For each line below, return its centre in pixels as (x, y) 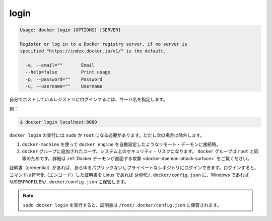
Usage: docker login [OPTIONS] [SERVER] (70, 30)
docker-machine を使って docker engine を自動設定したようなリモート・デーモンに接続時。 (121, 144)
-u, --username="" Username (64, 86)
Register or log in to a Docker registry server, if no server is (104, 44)
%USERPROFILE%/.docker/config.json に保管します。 (69, 182)
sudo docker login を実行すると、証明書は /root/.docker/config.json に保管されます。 (122, 205)
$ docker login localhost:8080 (59, 122)
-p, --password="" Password (64, 79)
